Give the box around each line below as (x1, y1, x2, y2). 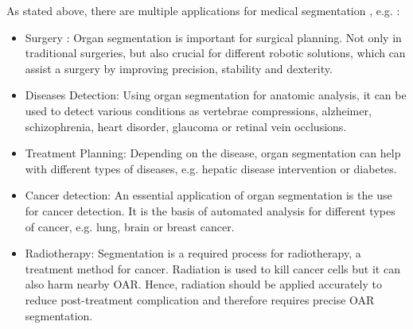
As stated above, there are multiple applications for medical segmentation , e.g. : (6, 2, 400, 18)
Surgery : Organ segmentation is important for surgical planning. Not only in (25, 29, 402, 45)
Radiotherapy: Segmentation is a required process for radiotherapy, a (25, 245, 361, 261)
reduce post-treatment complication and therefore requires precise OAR (25, 291, 375, 308)
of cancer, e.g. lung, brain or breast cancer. (25, 218, 235, 234)
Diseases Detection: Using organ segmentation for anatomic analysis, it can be (25, 87, 407, 103)
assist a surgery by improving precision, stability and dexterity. (25, 60, 333, 76)
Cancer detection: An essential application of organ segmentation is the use (25, 187, 392, 203)
